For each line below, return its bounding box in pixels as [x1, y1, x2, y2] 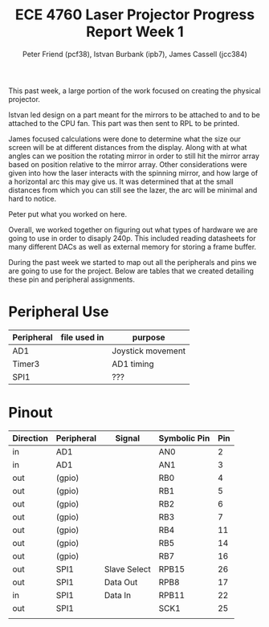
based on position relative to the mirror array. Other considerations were [8, 159, 247, 169]
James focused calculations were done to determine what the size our [8, 134, 241, 144]
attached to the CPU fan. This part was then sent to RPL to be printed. [8, 118, 239, 128]
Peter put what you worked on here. [8, 209, 127, 218]
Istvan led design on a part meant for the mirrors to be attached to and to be [8, 110, 261, 120]
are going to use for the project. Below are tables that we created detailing [8, 266, 255, 275]
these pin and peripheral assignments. [8, 275, 135, 284]
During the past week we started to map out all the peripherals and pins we [8, 257, 257, 267]
